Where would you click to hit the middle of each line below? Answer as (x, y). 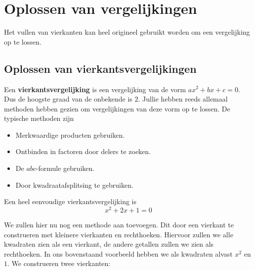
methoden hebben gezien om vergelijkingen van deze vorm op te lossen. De (117, 108)
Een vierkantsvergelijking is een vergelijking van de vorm (95, 89)
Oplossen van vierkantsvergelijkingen (100, 68)
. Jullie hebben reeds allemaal (183, 99)
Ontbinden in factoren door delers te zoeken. (83, 151)
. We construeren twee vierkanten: (59, 263)
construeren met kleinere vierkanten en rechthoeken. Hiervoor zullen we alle (119, 234)
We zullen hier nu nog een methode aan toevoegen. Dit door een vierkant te (119, 224)
